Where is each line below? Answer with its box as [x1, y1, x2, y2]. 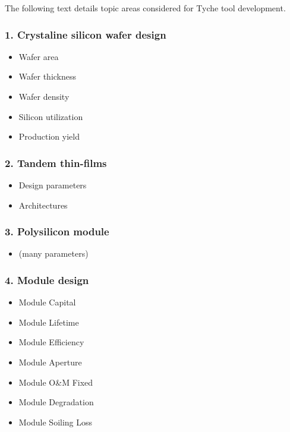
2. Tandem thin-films [5, 155, 107, 170]
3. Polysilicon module [5, 224, 109, 239]
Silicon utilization [18, 110, 83, 122]
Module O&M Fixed [18, 376, 93, 388]
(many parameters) [18, 247, 89, 260]
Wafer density [18, 90, 70, 102]
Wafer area [18, 50, 59, 62]
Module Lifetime [18, 316, 79, 328]
